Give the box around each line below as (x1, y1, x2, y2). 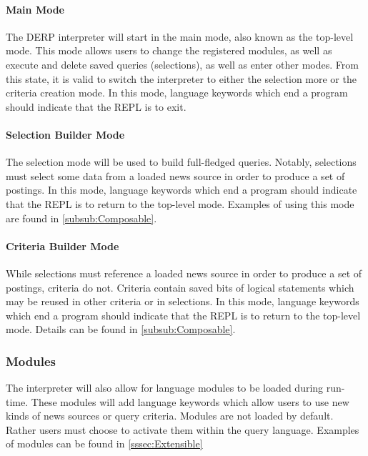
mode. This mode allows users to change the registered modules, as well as (6, 43, 332, 58)
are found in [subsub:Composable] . (6, 210, 157, 225)
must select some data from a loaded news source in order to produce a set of (6, 168, 345, 183)
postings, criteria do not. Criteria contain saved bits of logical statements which (6, 279, 354, 294)
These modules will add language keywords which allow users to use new (31, 394, 349, 409)
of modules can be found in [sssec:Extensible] (6, 436, 203, 451)
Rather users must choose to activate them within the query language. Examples (6, 422, 359, 437)
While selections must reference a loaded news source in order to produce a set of (6, 265, 362, 280)
